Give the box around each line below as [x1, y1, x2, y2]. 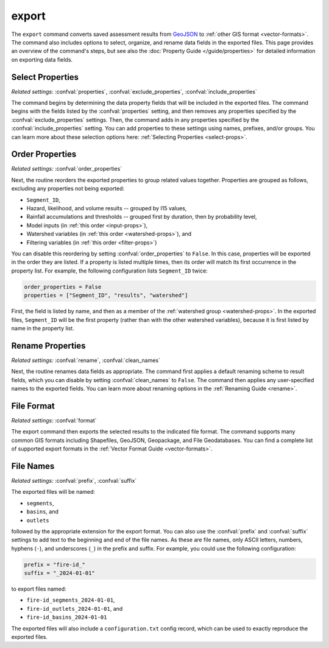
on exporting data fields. [11, 55, 73, 63]
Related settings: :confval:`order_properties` [11, 165, 122, 173]
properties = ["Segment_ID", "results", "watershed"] [24, 292, 188, 299]
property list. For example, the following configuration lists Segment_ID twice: [11, 267, 208, 274]
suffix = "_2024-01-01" [24, 570, 96, 577]
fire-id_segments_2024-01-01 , [26, 596, 115, 603]
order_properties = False [24, 283, 102, 290]
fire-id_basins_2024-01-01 [26, 614, 107, 621]
